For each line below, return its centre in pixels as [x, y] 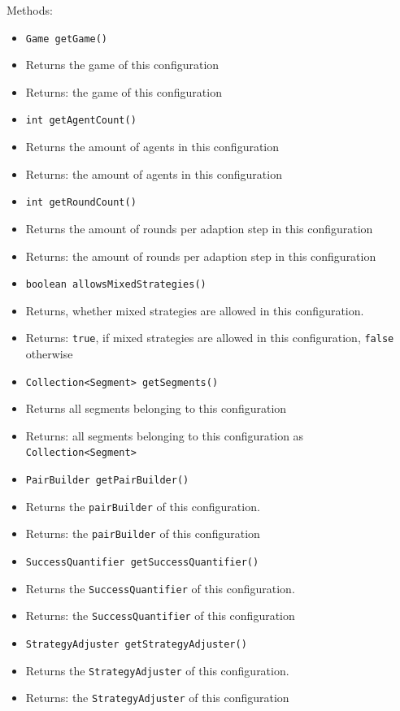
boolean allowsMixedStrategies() [116, 285]
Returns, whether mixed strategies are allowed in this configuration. [195, 310]
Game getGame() [67, 39]
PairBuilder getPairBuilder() [107, 481]
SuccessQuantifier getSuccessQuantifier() [142, 563]
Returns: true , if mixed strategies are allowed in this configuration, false [210, 338]
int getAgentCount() [81, 121]
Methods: [30, 10]
